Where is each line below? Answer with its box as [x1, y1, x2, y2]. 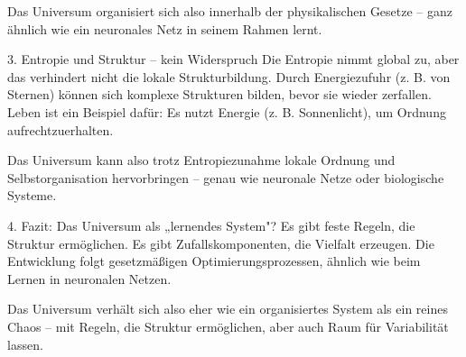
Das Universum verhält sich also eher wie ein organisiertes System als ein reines [7, 299, 448, 318]
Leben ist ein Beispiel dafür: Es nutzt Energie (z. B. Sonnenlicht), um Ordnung [7, 102, 446, 121]
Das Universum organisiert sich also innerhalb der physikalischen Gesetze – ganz [7, 2, 453, 20]
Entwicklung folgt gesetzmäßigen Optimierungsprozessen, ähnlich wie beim [7, 252, 421, 270]
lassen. [7, 334, 43, 353]
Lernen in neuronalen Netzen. [7, 269, 172, 288]
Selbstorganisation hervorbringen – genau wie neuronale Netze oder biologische [7, 168, 444, 187]
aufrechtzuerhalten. [7, 120, 114, 139]
